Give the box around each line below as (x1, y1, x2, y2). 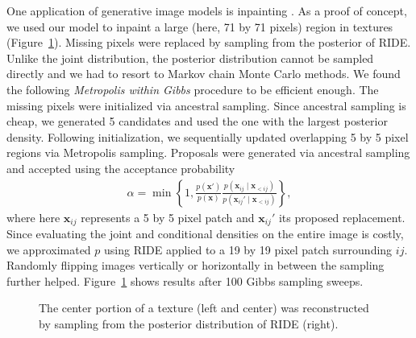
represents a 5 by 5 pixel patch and (81, 208, 255, 225)
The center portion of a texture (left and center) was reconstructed (39, 299, 369, 316)
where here (6, 208, 60, 225)
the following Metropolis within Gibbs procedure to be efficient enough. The (6, 80, 379, 97)
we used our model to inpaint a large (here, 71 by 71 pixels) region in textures (6, 18, 393, 35)
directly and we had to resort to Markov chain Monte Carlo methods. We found (6, 65, 401, 82)
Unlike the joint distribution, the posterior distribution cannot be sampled (6, 49, 374, 66)
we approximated (6, 241, 91, 258)
